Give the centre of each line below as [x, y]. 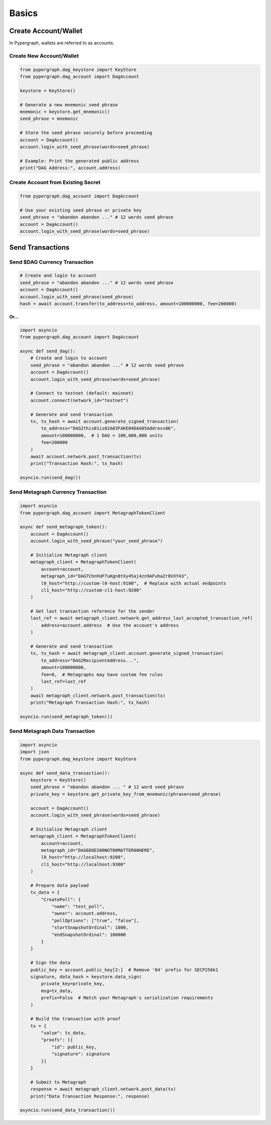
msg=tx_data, [57, 991]
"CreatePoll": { [61, 899]
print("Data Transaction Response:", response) [90, 1096]
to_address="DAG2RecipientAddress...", [90, 660]
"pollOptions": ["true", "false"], [95, 920]
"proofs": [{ [57, 1040]
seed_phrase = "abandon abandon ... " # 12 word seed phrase [107, 787]
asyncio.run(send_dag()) [50, 478]
